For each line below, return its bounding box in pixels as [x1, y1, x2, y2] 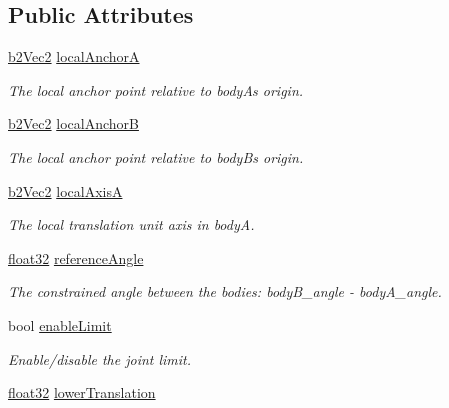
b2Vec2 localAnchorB [8, 113, 139, 134]
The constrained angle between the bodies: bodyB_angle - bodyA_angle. [8, 281, 442, 302]
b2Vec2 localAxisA [8, 180, 123, 201]
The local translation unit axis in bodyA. [8, 214, 255, 235]
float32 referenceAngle [8, 247, 144, 268]
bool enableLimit [8, 314, 112, 335]
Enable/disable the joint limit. [8, 348, 192, 369]
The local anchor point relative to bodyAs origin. [8, 79, 304, 100]
